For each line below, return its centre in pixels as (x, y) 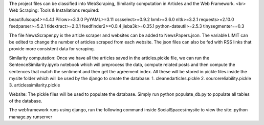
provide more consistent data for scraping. (52, 49)
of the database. (26, 101)
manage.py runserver (31, 117)
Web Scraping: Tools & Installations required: (54, 10)
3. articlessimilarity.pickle (35, 85)
